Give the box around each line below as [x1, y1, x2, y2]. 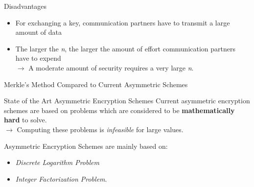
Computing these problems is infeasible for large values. [17, 124, 184, 134]
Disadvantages [4, 1, 47, 11]
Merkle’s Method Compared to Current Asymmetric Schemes [4, 79, 188, 89]
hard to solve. [4, 115, 47, 125]
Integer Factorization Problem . [15, 173, 107, 184]
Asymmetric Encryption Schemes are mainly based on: [4, 140, 168, 151]
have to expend [15, 53, 61, 63]
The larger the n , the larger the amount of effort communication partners [15, 43, 236, 53]
